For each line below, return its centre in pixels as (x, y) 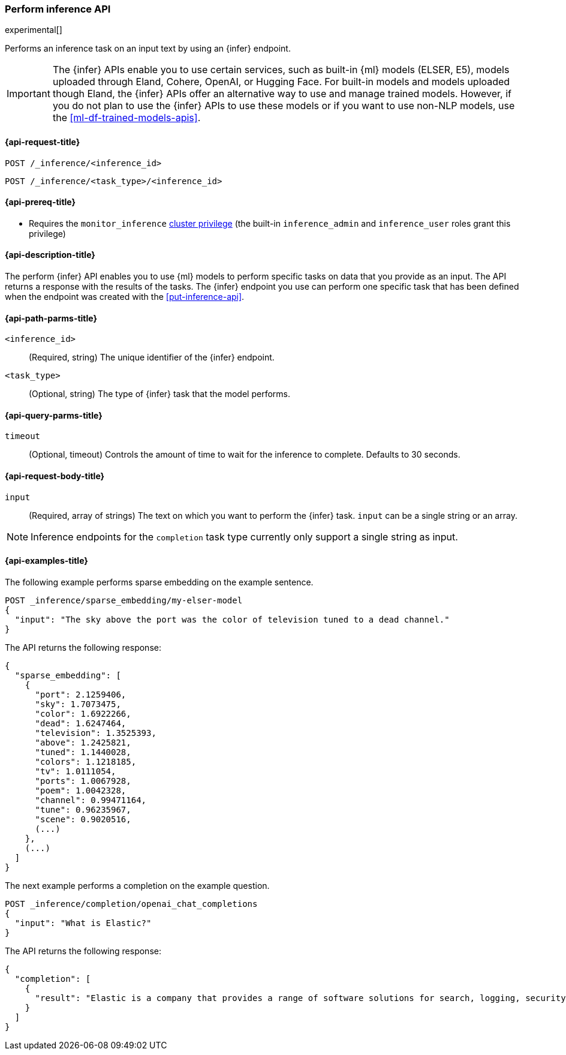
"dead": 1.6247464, (81, 723)
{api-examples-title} (46, 561)
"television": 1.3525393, (96, 733)
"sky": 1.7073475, (78, 704)
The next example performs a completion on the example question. (137, 885)
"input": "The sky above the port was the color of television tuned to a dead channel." (232, 619)
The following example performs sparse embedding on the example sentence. (159, 582)
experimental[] (34, 30)
